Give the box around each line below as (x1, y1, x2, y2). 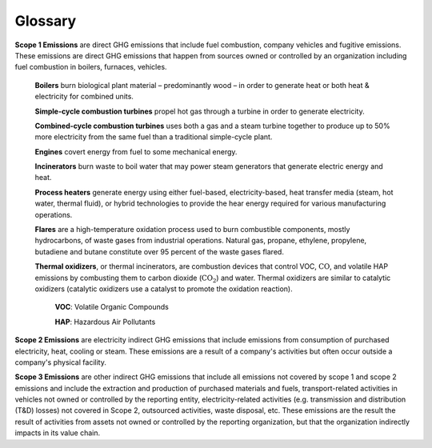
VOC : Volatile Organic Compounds (54, 302, 170, 312)
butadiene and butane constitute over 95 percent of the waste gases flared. (34, 246, 284, 256)
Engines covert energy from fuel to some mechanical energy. (34, 146, 238, 156)
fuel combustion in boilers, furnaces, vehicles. (14, 62, 167, 72)
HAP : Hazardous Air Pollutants (54, 317, 156, 326)
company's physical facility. (14, 357, 107, 367)
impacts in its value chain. (14, 428, 101, 438)
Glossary (14, 12, 77, 30)
